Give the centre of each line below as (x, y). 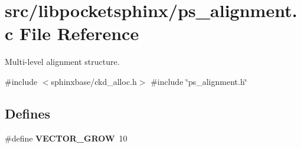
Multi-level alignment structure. (62, 62)
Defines (28, 113)
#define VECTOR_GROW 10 (66, 138)
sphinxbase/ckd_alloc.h (94, 81)
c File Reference (72, 33)
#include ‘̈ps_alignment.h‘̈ (199, 81)
